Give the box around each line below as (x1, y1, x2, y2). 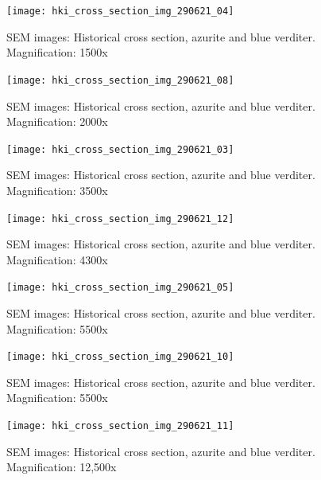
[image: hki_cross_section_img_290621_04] (6, 6, 234, 17)
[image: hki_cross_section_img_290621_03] (6, 143, 234, 155)
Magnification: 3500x (6, 181, 108, 198)
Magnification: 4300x (6, 251, 108, 267)
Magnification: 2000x (6, 113, 108, 130)
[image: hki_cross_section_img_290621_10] (6, 351, 234, 363)
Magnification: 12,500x (6, 459, 117, 475)
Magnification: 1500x (6, 44, 108, 60)
